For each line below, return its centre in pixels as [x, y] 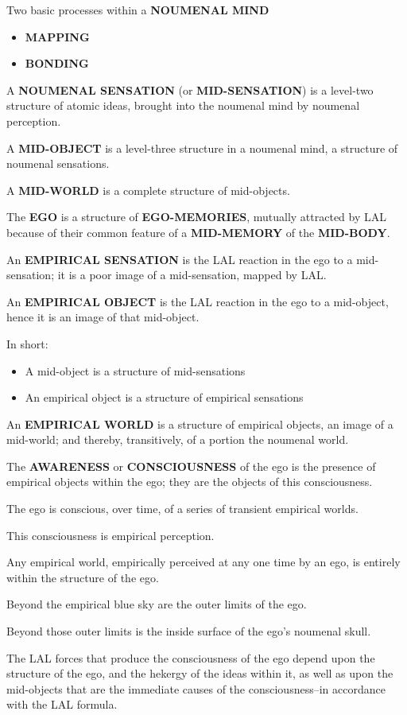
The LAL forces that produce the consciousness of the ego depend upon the [191, 657]
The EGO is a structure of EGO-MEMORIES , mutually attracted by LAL [197, 217]
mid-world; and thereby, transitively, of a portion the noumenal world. [178, 439]
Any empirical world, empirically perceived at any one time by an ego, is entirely [203, 562]
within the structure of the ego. [83, 577]
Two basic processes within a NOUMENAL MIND [138, 10]
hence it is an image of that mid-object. [103, 317]
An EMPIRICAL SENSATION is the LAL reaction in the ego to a [180, 259]
